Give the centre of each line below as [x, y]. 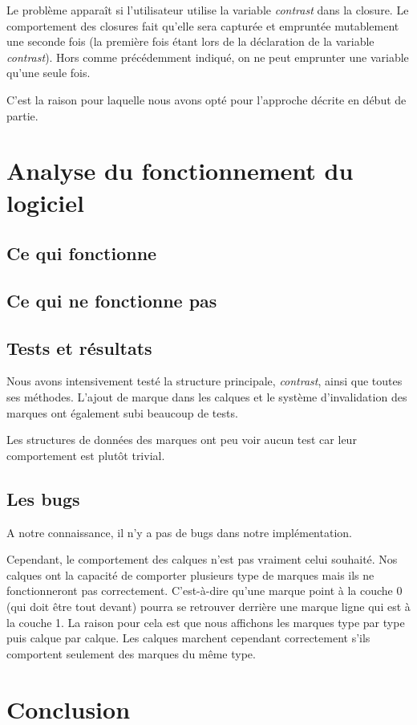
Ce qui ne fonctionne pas [112, 300]
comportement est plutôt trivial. [86, 455]
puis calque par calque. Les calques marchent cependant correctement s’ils [188, 638]
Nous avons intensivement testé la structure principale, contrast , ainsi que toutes [204, 381]
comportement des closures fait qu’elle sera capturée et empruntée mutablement [203, 25]
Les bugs [43, 498]
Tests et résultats [79, 347]
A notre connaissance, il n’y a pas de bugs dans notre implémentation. [179, 532]
